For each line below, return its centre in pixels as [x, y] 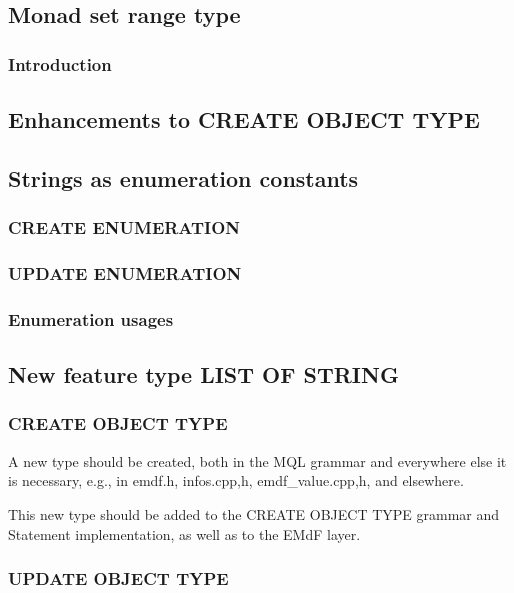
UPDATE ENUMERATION [125, 272]
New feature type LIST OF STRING [203, 374]
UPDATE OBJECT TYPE [118, 578]
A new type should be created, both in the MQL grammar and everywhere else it [257, 460]
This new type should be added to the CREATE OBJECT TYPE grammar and [254, 513]
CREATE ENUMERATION [124, 227]
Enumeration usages [91, 318]
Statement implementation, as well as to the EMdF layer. [184, 533]
